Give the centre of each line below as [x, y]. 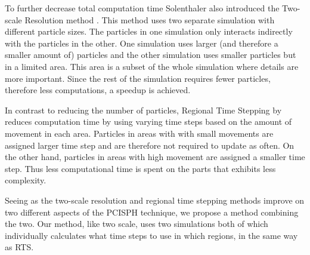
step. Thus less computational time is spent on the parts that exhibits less [140, 168]
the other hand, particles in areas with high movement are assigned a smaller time [155, 157]
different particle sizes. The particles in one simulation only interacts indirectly [149, 31]
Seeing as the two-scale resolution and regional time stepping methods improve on [155, 200]
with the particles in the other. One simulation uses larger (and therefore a [142, 43]
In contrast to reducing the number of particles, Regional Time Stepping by [143, 110]
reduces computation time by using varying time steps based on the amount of [148, 122]
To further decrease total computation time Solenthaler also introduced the [142, 8]
